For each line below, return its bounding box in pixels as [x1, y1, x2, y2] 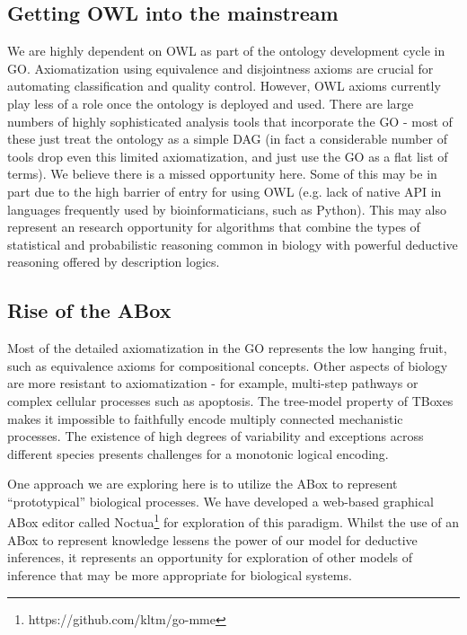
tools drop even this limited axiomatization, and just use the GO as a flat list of [7, 146, 448, 165]
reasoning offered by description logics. [7, 252, 220, 271]
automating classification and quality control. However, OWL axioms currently [7, 76, 441, 95]
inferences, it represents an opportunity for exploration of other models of [7, 548, 412, 567]
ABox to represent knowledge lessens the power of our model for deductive [7, 530, 418, 549]
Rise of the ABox [7, 296, 172, 324]
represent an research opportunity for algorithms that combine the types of [7, 217, 420, 236]
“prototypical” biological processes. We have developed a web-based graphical [7, 491, 434, 510]
